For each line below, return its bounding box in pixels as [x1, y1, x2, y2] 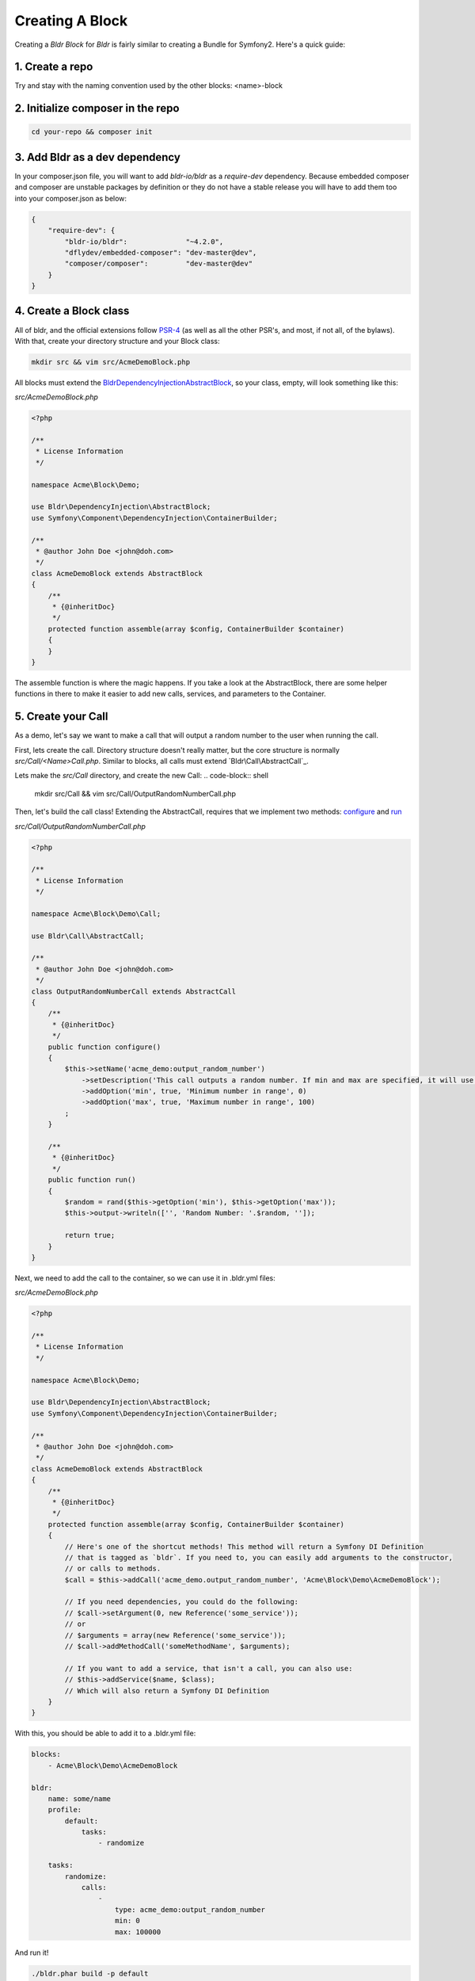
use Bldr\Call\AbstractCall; [31, 931, 145, 941]
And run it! [14, 1948, 49, 1957]
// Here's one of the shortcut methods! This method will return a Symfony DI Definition [64, 1542, 424, 1551]
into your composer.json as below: [14, 193, 127, 203]
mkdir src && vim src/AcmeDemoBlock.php [31, 357, 190, 366]
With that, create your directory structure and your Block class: [14, 336, 221, 345]
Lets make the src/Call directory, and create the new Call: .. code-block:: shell [14, 771, 269, 781]
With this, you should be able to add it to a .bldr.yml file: [14, 1728, 196, 1739]
